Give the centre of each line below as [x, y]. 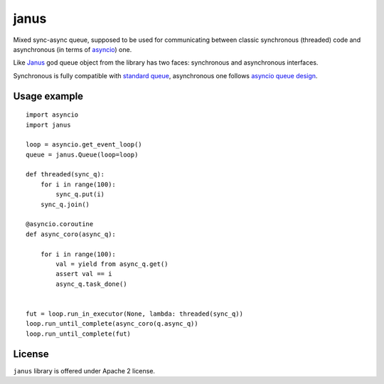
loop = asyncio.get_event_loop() [84, 145]
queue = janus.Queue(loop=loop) [82, 154]
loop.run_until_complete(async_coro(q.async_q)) [112, 324]
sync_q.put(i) [80, 194]
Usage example [48, 96]
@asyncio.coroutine [60, 224]
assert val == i [84, 274]
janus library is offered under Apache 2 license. [84, 370]
